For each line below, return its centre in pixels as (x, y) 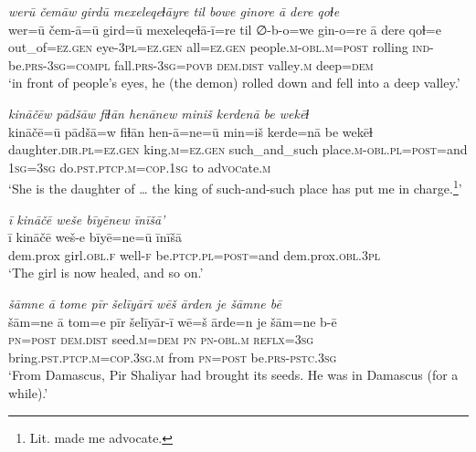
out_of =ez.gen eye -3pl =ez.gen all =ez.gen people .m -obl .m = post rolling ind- (221, 47)
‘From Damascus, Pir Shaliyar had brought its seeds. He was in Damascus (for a (233, 375)
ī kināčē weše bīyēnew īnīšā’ (87, 219)
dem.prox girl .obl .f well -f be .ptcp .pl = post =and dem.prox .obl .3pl (194, 254)
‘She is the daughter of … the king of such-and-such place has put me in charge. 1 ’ (235, 187)
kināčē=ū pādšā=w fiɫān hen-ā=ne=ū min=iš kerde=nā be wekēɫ (190, 131)
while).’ (28, 392)
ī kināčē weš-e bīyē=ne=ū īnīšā (95, 237)
